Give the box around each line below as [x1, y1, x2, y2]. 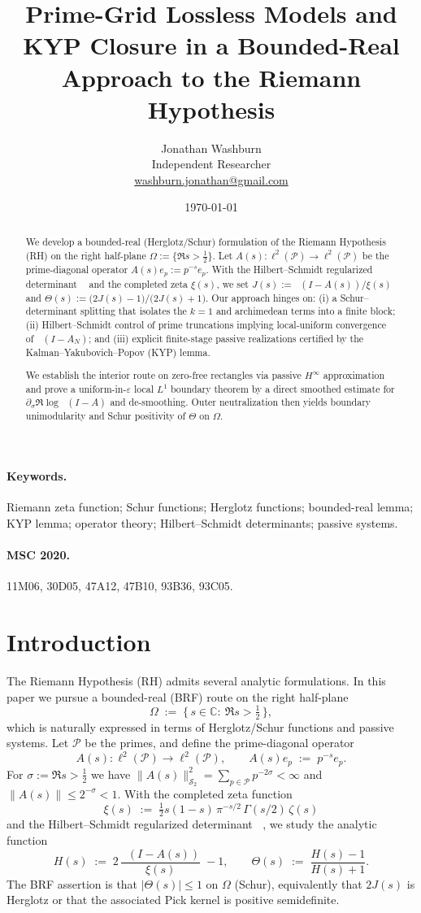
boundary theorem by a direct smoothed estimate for [170, 381, 395, 395]
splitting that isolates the [80, 304, 187, 318]
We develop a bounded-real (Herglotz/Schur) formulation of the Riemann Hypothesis [25, 234, 386, 248]
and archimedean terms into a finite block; [215, 304, 396, 318]
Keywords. [7, 467, 67, 485]
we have [91, 765, 131, 782]
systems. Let [7, 734, 69, 751]
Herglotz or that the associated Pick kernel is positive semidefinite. [7, 891, 340, 908]
